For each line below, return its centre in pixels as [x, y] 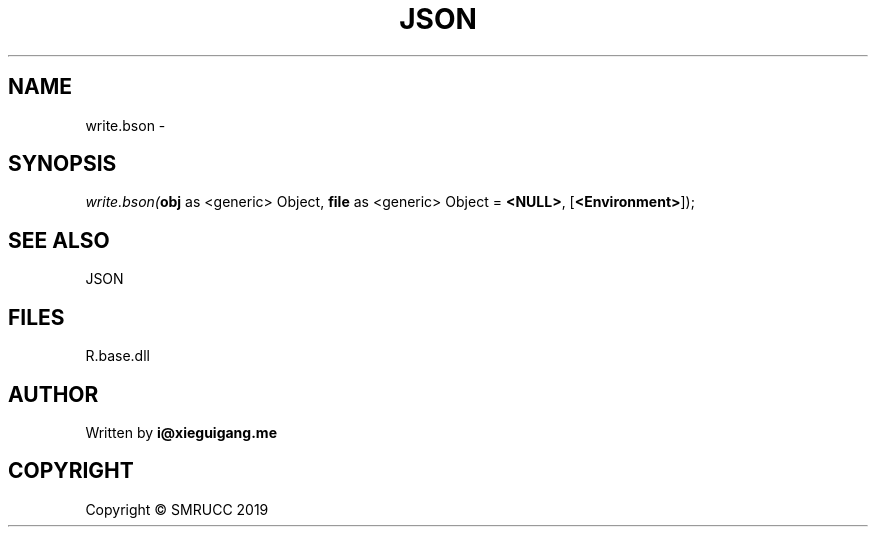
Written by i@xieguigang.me [181, 432]
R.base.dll [117, 356]
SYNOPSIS [62, 164]
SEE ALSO [59, 240]
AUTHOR [53, 394]
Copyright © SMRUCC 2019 [177, 509]
